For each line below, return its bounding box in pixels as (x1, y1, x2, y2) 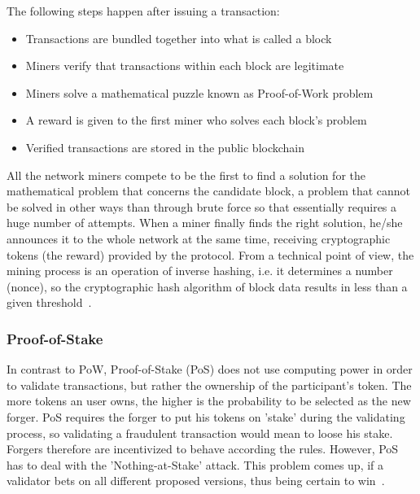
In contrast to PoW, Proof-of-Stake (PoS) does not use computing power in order (7, 361, 413, 378)
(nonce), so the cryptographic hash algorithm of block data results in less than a (7, 278, 408, 295)
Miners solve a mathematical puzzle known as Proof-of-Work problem (25, 84, 374, 101)
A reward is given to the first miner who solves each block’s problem (25, 111, 367, 129)
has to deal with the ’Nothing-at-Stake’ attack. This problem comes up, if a (7, 456, 384, 473)
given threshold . (7, 294, 92, 311)
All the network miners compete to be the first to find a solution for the (7, 166, 365, 183)
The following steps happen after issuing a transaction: (7, 2, 280, 19)
